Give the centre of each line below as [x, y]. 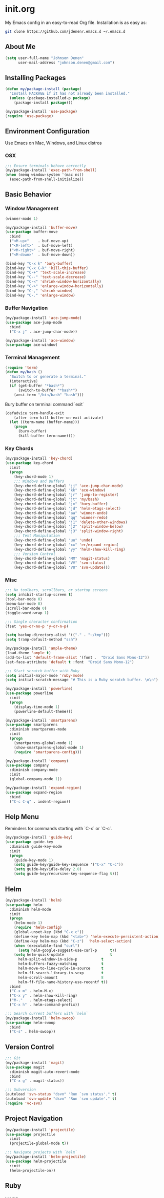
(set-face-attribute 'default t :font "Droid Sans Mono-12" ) [70, 662]
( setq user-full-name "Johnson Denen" [44, 58]
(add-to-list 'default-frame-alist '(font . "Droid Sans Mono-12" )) [77, 657]
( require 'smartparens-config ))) [48, 752]
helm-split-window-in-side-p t [61, 959]
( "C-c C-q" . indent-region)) [40, 802]
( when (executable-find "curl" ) [47, 946]
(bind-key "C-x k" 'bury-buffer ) [39, 263]
